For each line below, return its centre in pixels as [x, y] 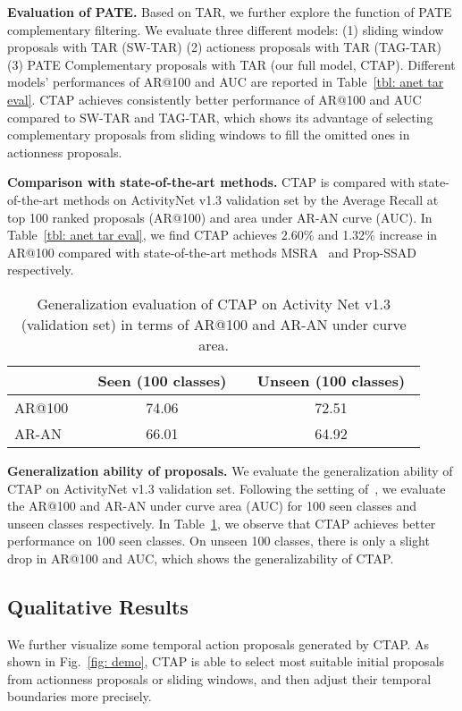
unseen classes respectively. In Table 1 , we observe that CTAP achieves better [222, 523]
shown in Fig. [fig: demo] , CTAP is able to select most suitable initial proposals [226, 661]
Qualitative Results [98, 606]
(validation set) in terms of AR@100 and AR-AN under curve [214, 324]
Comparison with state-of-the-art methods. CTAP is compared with [211, 182]
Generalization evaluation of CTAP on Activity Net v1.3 [214, 303]
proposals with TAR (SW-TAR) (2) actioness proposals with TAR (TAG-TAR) [224, 47]
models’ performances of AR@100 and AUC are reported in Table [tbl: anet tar [226, 82]
